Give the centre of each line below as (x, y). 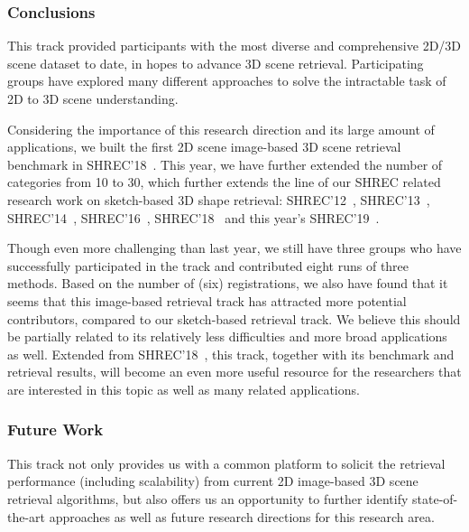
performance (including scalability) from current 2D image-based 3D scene (213, 481)
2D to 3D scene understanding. (93, 98)
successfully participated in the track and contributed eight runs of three (208, 265)
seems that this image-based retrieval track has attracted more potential (207, 300)
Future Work (55, 429)
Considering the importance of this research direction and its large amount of (221, 129)
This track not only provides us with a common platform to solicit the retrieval (226, 463)
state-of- (435, 498)
